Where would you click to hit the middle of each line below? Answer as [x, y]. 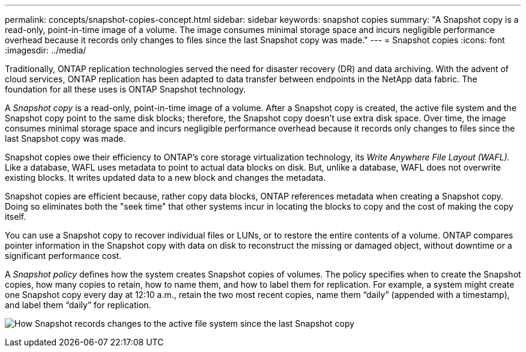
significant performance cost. [63, 256]
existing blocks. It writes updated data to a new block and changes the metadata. [165, 178]
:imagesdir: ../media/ [46, 50]
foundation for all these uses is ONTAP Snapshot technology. [125, 89]
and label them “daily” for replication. [78, 305]
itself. [16, 217]
